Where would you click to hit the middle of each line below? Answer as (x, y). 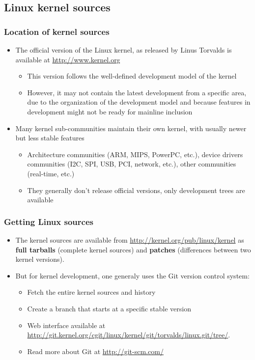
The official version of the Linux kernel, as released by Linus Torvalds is (124, 50)
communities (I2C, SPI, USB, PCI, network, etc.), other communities (132, 164)
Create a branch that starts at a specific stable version (109, 308)
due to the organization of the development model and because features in (139, 102)
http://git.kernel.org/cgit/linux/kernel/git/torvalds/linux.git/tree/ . (129, 335)
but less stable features (50, 138)
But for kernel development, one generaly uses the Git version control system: (132, 275)
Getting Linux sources (49, 221)
